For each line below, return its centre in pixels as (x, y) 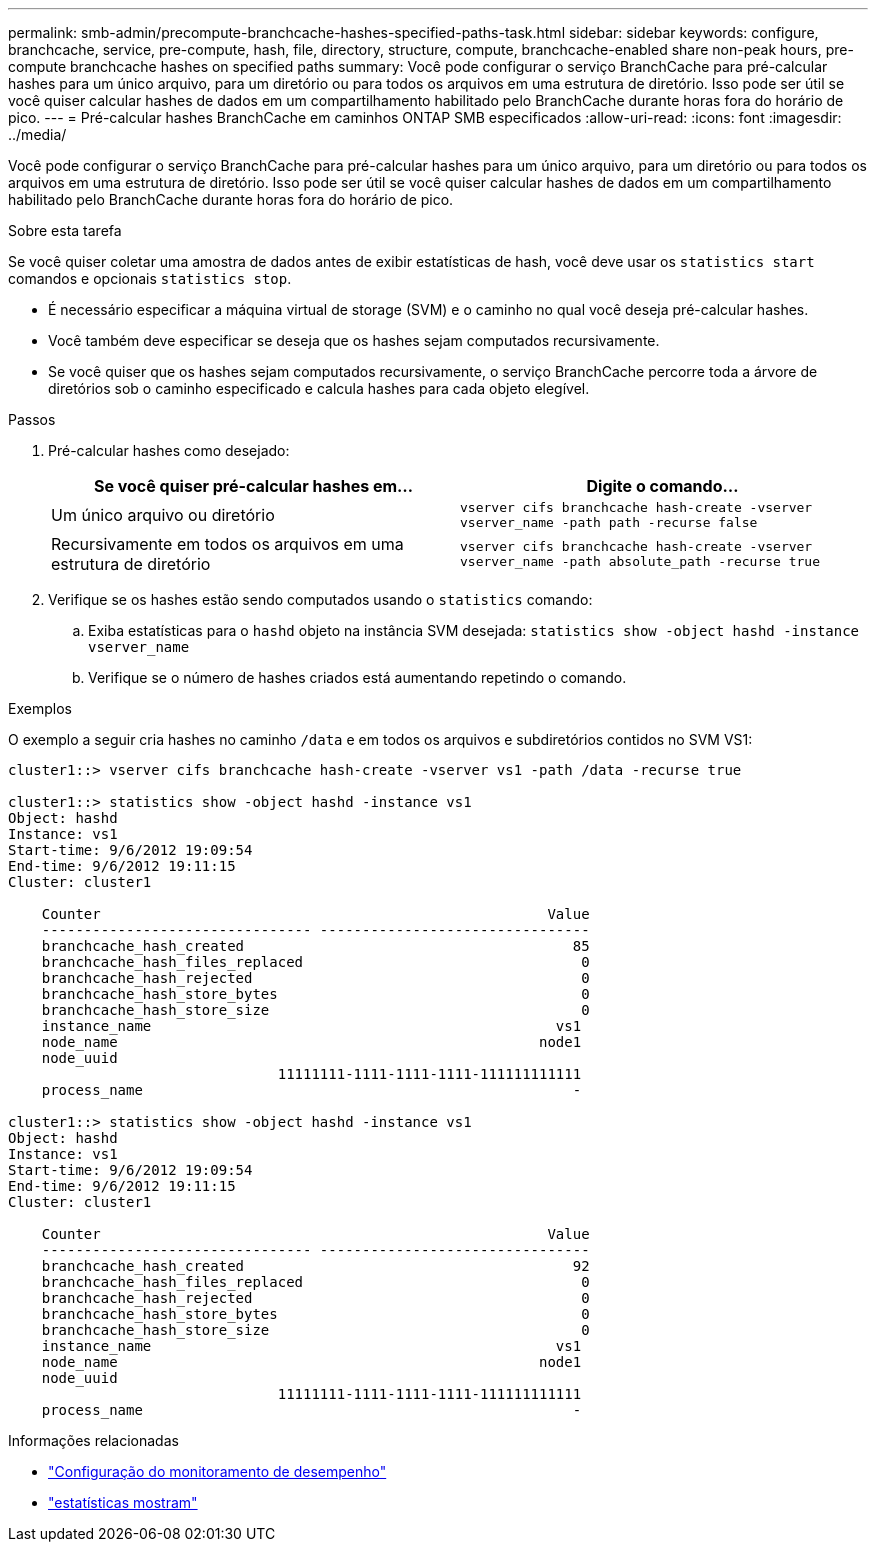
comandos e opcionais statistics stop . (150, 278)
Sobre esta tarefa (65, 230)
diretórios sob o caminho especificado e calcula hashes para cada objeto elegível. (319, 388)
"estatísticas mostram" (123, 1502)
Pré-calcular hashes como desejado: (169, 450)
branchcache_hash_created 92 (315, 1266)
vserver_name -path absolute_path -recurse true (640, 561)
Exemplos (40, 708)
